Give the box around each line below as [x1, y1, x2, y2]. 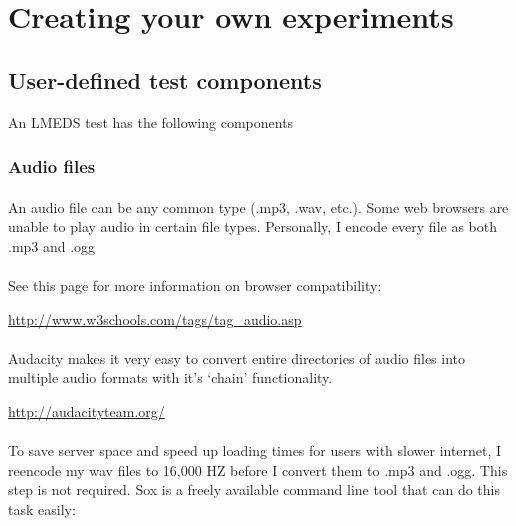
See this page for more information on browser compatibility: [8, 274, 382, 295]
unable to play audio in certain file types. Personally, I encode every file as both [8, 216, 498, 237]
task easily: [8, 498, 76, 519]
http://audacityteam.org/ [8, 400, 165, 421]
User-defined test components [8, 64, 322, 95]
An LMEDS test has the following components [8, 111, 294, 132]
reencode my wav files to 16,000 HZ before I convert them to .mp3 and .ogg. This [8, 459, 508, 480]
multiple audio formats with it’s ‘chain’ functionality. [8, 367, 333, 388]
